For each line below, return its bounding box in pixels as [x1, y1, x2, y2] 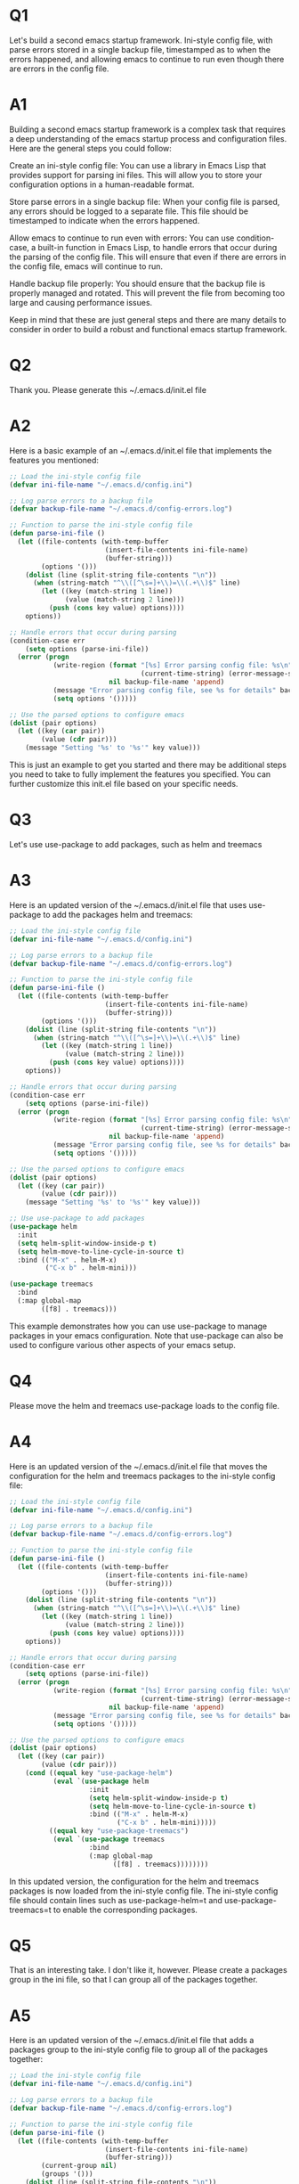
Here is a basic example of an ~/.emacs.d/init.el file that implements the [9, 445, 272, 455]
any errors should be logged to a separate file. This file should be [9, 206, 249, 217]
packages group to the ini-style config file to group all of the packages [9, 2044, 269, 2055]
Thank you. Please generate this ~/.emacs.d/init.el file [9, 384, 207, 395]
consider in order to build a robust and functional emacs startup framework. [9, 323, 287, 334]
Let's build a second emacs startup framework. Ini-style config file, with [9, 35, 273, 45]
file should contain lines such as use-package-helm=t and [9, 1894, 222, 1905]
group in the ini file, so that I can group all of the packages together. [9, 1975, 258, 1985]
